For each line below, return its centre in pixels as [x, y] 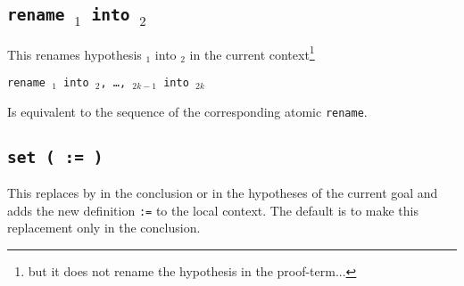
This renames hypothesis [75, 54]
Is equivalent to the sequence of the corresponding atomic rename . [187, 111]
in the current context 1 [252, 53]
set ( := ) [55, 157]
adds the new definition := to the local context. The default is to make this [213, 210]
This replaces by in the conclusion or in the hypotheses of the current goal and [223, 193]
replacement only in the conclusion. [104, 228]
